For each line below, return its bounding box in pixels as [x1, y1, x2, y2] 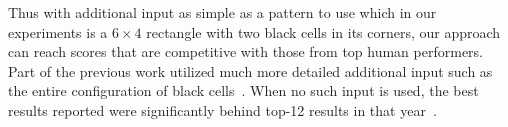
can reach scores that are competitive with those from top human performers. [8, 41, 483, 62]
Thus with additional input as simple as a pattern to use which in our [8, 2, 437, 22]
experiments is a [8, 21, 108, 42]
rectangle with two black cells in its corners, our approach [146, 21, 501, 42]
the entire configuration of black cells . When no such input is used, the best [8, 80, 479, 101]
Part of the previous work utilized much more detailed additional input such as [8, 60, 493, 81]
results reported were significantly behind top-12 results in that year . [8, 99, 437, 120]
